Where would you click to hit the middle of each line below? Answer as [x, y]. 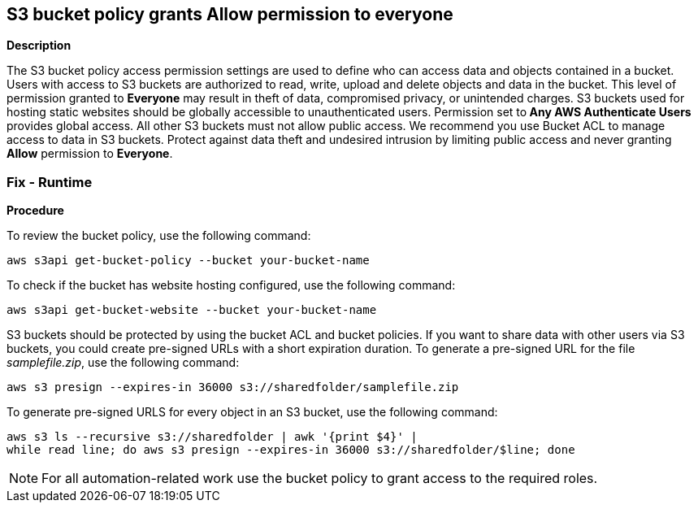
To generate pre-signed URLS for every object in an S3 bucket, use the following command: [252, 412]
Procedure [35, 211]
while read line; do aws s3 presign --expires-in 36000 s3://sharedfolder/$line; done [291, 450]
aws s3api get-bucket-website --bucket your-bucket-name [192, 310]
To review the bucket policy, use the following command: [159, 236]
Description [39, 46]
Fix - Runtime [50, 182]
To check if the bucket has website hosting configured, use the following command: [231, 285]
